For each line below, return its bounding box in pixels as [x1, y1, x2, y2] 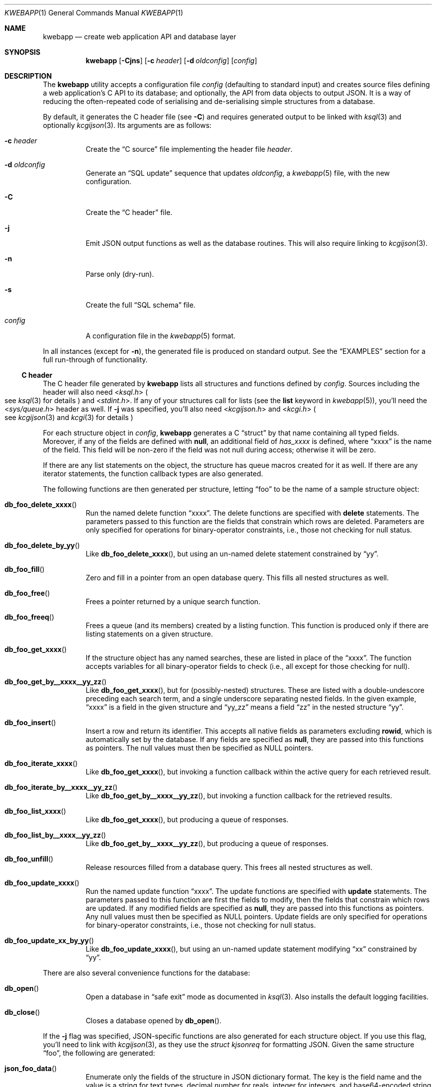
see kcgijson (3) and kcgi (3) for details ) [4, 413, 133, 422]
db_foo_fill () [4, 565, 45, 573]
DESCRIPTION [4, 72, 52, 80]
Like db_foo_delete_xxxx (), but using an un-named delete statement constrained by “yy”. [86, 549, 379, 558]
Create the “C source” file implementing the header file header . [86, 145, 293, 153]
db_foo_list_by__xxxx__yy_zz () [4, 831, 106, 839]
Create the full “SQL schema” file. [86, 301, 196, 309]
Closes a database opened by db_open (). [86, 1016, 222, 1025]
